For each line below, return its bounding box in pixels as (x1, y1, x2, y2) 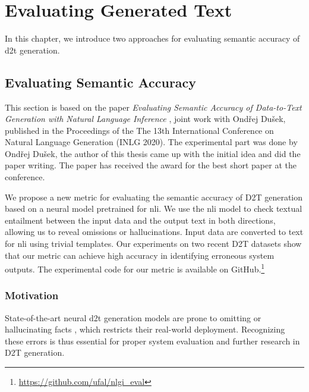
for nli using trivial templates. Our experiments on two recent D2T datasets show (5, 237, 302, 250)
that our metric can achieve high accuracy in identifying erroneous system (5, 249, 275, 261)
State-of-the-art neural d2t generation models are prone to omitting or (5, 311, 261, 324)
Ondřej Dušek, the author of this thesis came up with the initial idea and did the (5, 147, 301, 159)
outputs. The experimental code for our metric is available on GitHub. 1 (5, 261, 265, 275)
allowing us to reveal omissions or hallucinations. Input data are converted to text (5, 225, 304, 238)
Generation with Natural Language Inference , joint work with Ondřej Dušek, (5, 112, 286, 125)
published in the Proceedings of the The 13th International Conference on (5, 124, 274, 136)
